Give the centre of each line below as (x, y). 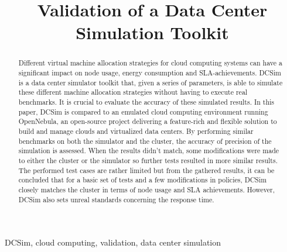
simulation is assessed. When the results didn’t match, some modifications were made (149, 151)
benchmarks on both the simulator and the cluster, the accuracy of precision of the (145, 141)
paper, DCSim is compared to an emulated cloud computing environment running (143, 111)
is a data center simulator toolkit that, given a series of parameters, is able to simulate (151, 82)
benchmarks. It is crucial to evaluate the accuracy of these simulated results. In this (146, 101)
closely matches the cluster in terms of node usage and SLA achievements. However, (147, 189)
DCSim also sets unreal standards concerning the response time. (116, 199)
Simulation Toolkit (152, 32)
